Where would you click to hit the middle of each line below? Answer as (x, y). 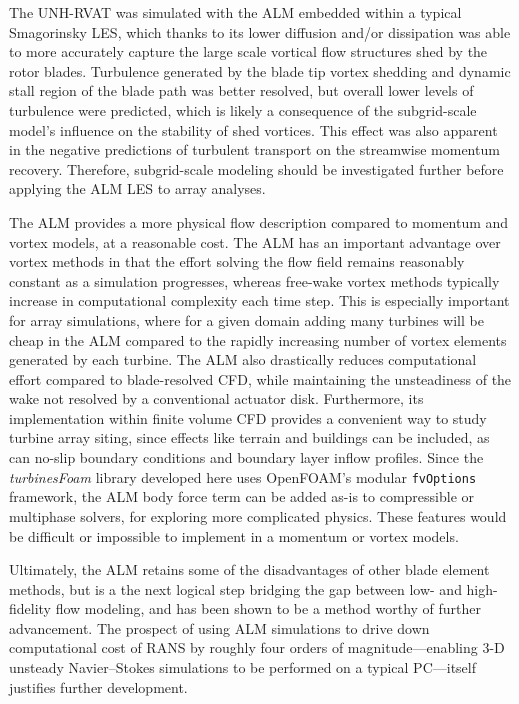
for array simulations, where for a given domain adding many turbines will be (246, 319)
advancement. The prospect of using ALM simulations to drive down (219, 627)
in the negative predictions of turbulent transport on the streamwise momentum (254, 149)
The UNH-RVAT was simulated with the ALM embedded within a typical (235, 12)
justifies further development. (98, 686)
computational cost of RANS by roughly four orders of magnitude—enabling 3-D (257, 647)
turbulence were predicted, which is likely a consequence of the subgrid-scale (243, 109)
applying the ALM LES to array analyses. (137, 188)
